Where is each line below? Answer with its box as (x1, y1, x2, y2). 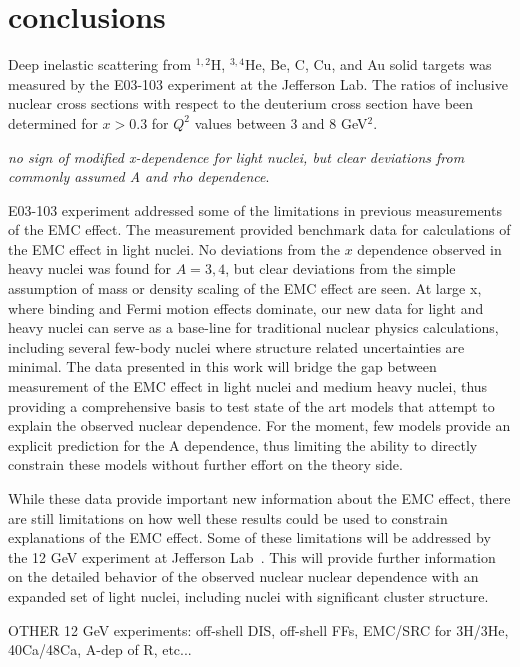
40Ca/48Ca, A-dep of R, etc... (8, 639, 192, 660)
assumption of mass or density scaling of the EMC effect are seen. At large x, (8, 278, 482, 299)
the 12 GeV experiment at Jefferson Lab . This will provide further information (8, 546, 496, 567)
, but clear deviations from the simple (225, 258, 456, 279)
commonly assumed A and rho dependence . (8, 166, 270, 187)
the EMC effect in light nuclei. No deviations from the (8, 238, 341, 259)
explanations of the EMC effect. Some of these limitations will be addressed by (8, 527, 491, 548)
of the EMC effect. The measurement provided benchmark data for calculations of (8, 219, 511, 240)
